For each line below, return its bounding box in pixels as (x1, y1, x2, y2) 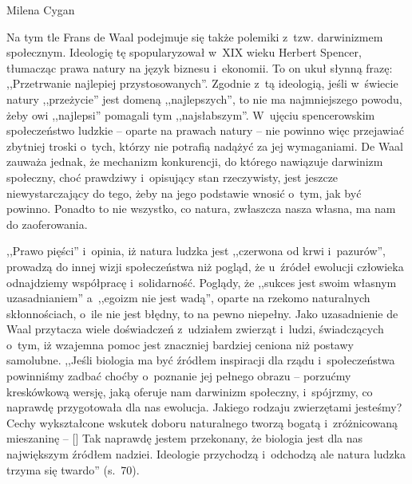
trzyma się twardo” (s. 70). (6, 461, 140, 478)
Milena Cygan (6, 2, 75, 18)
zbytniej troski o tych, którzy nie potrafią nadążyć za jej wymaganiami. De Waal (6, 137, 404, 154)
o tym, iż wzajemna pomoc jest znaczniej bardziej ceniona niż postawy (6, 336, 354, 352)
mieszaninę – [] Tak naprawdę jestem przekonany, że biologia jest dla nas (6, 430, 363, 447)
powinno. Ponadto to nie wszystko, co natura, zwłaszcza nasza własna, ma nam (6, 200, 396, 217)
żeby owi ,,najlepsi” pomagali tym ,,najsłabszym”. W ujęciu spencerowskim (6, 106, 375, 123)
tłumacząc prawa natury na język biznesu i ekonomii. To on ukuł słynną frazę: (6, 59, 393, 76)
